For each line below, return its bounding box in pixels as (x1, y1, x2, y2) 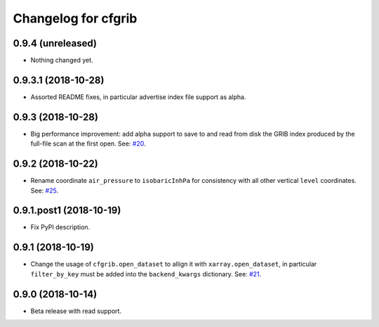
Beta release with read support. (30, 307, 122, 315)
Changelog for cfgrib (13, 11, 138, 26)
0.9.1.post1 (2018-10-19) (13, 205, 121, 217)
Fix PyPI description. (30, 223, 91, 231)
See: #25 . (30, 186, 59, 195)
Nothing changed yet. (30, 56, 94, 65)
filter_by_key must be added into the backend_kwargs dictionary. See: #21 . (30, 269, 262, 278)
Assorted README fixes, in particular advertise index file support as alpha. (30, 92, 246, 101)
